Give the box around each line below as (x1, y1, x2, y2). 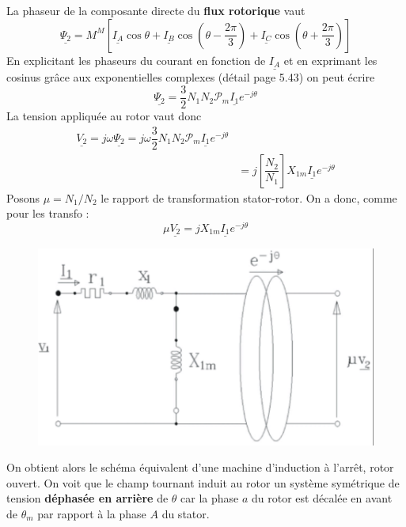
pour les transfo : (6, 205, 89, 222)
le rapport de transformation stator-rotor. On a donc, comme (101, 189, 397, 206)
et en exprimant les (283, 51, 378, 68)
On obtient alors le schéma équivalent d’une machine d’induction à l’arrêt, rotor (6, 459, 394, 476)
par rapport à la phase (37, 505, 146, 521)
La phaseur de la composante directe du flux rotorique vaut (6, 2, 305, 18)
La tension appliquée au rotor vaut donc (6, 107, 202, 123)
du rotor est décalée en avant (252, 490, 393, 506)
